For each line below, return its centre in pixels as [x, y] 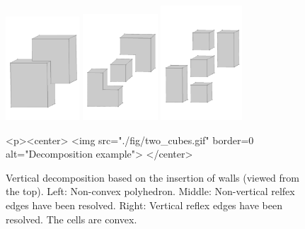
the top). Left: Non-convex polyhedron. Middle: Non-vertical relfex [150, 191]
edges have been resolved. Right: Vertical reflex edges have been [144, 205]
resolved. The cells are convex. [71, 219]
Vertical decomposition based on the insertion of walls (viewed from [152, 177]
